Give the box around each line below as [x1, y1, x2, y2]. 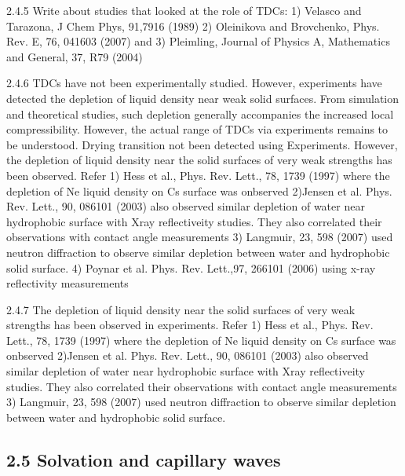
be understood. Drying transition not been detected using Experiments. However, [6, 136, 398, 152]
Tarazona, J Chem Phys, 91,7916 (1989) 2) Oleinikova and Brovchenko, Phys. [6, 17, 380, 34]
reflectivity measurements [6, 275, 129, 291]
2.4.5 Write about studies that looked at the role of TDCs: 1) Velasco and [6, 2, 362, 18]
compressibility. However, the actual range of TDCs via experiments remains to [6, 121, 389, 137]
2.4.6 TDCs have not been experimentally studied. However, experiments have [6, 75, 382, 91]
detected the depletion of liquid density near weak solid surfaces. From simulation [6, 90, 400, 106]
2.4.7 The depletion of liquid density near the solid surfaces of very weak [6, 301, 356, 317]
